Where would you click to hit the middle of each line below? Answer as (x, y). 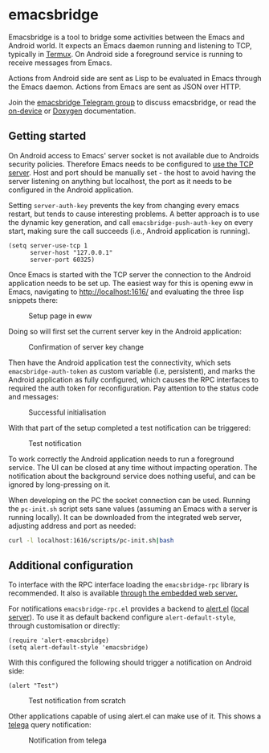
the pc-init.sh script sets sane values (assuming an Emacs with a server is (133, 509)
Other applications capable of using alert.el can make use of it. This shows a (135, 716)
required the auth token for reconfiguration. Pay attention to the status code (134, 388)
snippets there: (33, 300)
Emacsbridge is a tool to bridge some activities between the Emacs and (126, 37)
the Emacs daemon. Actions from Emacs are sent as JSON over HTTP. (125, 87)
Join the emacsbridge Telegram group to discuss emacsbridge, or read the (132, 102)
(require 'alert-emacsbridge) (59, 640)
